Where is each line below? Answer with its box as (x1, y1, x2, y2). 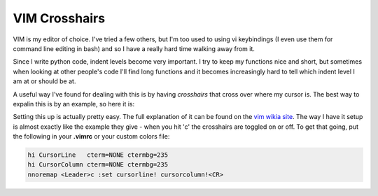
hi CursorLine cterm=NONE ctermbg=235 (27, 151, 168, 159)
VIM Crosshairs (13, 10, 105, 26)
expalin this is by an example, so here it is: (13, 99, 135, 108)
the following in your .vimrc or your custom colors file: (13, 132, 170, 141)
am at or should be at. (13, 77, 76, 85)
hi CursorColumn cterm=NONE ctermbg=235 (27, 161, 168, 169)
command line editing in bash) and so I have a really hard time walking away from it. (13, 44, 255, 52)
